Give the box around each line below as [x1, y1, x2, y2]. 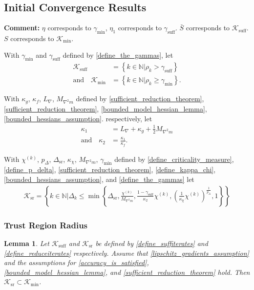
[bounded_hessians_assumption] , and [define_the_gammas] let [4, 174, 194, 184]
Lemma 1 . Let [4, 238, 49, 248]
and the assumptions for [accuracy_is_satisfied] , [4, 257, 149, 268]
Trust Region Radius [4, 219, 88, 231]
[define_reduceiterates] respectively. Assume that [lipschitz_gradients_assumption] [4, 247, 249, 258]
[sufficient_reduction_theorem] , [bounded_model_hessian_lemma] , [4, 104, 207, 114]
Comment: [4, 22, 40, 33]
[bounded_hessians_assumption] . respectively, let [4, 113, 152, 123]
